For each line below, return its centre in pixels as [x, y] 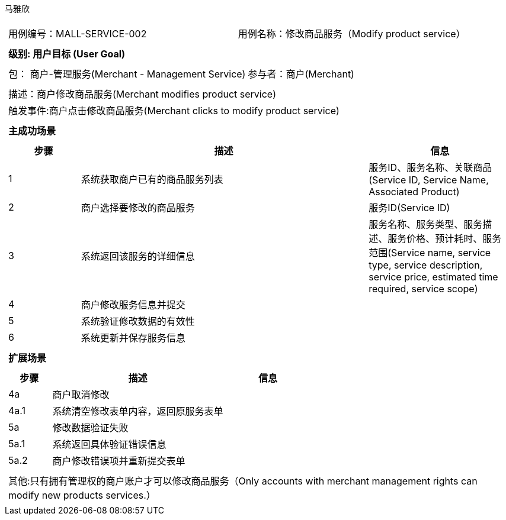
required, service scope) [423, 289]
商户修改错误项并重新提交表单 [119, 461]
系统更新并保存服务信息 [133, 338]
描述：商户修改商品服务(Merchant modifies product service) [142, 94]
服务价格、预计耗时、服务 [445, 238]
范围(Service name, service [430, 253]
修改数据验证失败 [90, 428]
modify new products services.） [82, 495]
